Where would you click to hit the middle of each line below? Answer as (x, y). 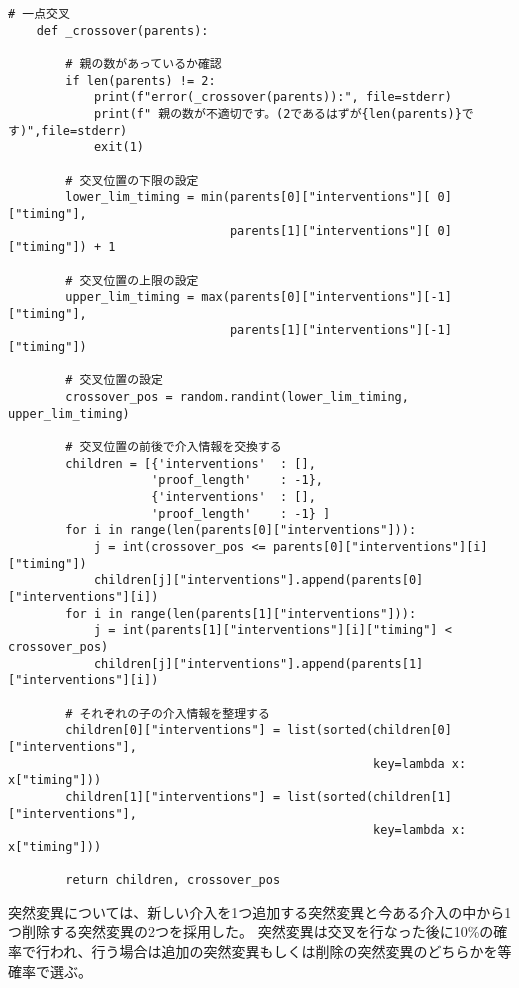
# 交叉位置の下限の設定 (132, 180)
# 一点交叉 (39, 14)
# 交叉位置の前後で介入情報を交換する (173, 447)
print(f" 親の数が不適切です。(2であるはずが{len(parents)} (277, 113)
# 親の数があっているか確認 (143, 63)
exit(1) (119, 147)
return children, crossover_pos (173, 880)
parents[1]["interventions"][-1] (340, 330)
